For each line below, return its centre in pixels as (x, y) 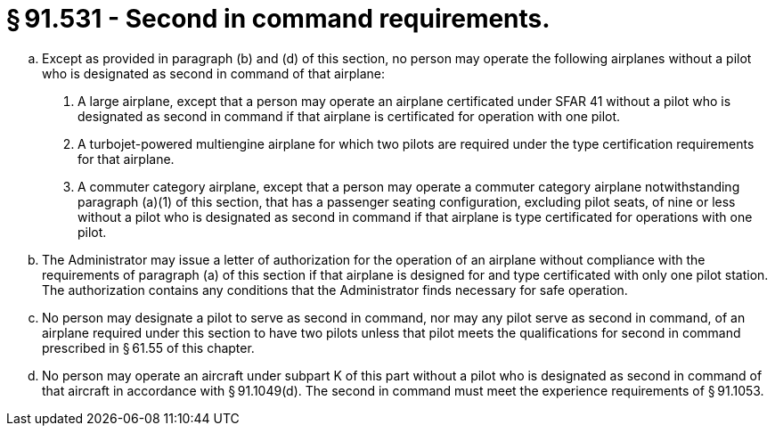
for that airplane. (126, 159)
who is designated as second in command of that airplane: (213, 73)
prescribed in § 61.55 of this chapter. (148, 347)
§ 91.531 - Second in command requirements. (278, 19)
